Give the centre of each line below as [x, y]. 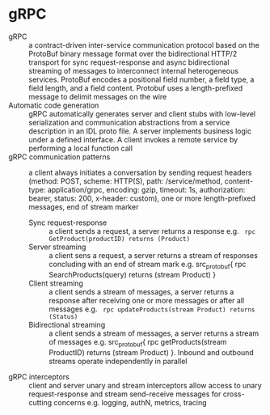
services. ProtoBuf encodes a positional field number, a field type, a [141, 79]
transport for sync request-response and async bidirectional [129, 62]
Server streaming [57, 247]
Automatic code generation [54, 105]
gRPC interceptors [39, 376]
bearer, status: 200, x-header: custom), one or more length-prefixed [142, 198]
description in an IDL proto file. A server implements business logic [140, 131]
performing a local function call [81, 148]
